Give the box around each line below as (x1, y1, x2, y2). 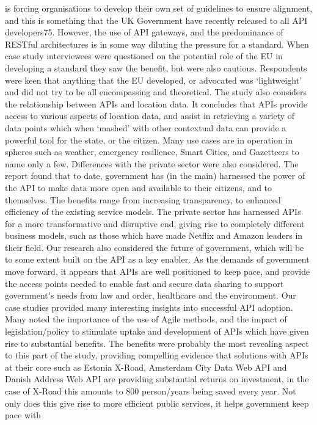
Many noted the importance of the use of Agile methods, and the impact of (5, 313, 287, 325)
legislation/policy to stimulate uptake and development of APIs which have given (5, 325, 309, 338)
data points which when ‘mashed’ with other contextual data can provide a (5, 121, 286, 134)
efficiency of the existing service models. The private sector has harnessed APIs (5, 205, 301, 218)
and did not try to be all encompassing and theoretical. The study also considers (5, 85, 307, 98)
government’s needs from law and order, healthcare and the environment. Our (5, 289, 296, 302)
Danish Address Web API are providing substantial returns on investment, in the (5, 372, 309, 385)
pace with (5, 409, 42, 421)
